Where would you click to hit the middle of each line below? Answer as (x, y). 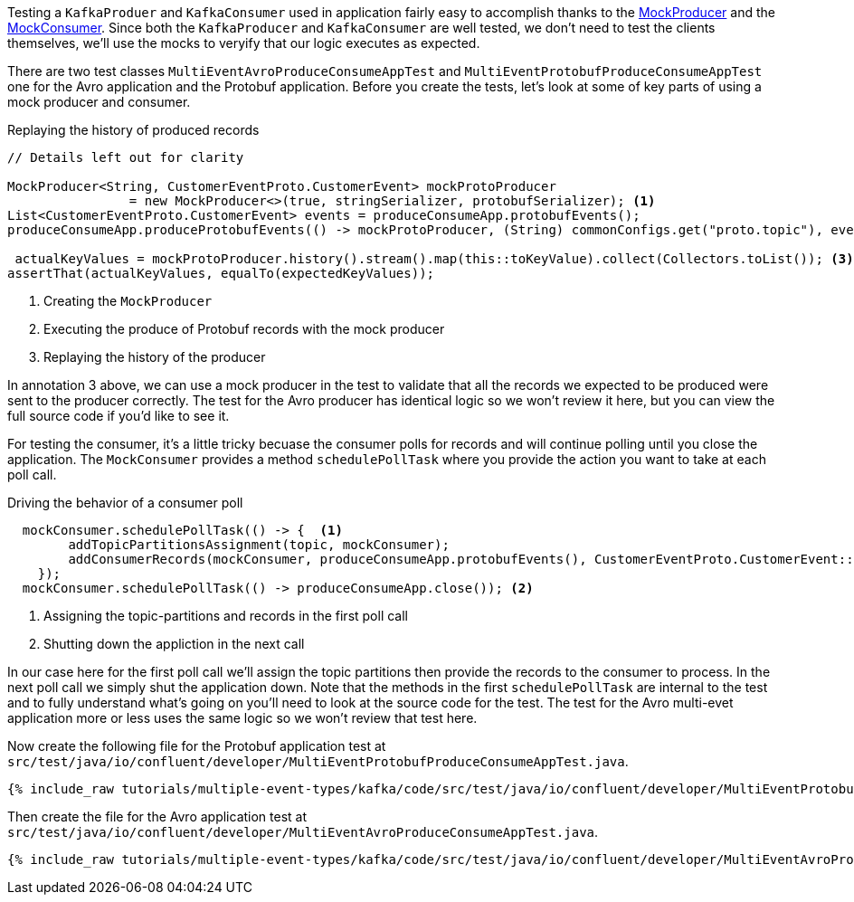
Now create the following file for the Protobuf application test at (197, 746)
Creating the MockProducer (128, 301)
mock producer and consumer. (99, 102)
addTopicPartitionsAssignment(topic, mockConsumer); (259, 545)
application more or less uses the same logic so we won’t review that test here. (242, 718)
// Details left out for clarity (126, 157)
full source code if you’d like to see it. (119, 416)
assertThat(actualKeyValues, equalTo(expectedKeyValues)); (221, 273)
